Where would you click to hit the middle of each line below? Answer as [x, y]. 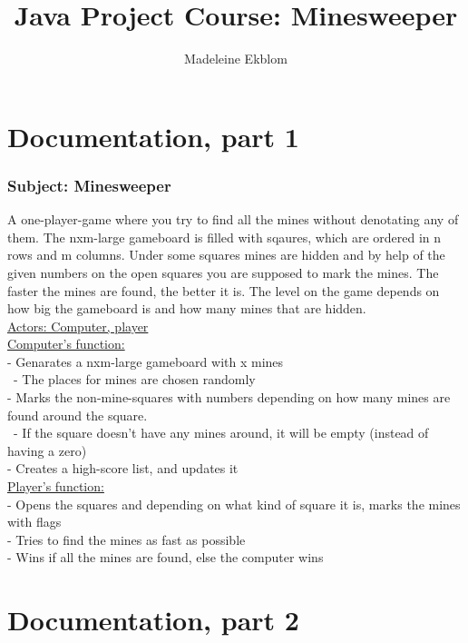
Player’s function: [56, 486]
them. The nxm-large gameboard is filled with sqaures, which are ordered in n [224, 237]
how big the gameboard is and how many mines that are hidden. [187, 308]
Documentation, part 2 [153, 620]
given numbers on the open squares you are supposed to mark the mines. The [223, 272]
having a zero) [47, 450]
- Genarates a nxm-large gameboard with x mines [146, 361]
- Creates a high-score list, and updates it [123, 468]
